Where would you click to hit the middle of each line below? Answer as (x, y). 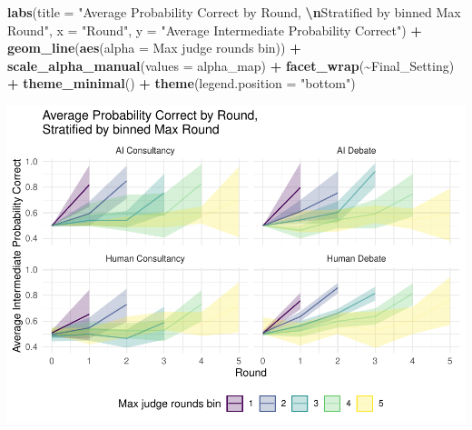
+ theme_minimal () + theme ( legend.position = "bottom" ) (182, 83)
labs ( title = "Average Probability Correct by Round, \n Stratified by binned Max (234, 12)
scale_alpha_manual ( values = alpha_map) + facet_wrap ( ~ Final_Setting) (231, 65)
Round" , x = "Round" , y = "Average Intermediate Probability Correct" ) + (215, 30)
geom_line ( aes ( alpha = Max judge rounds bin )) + (154, 48)
